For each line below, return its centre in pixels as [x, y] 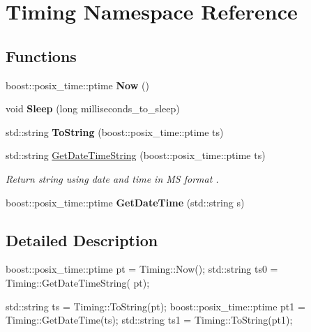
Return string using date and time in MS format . [112, 178]
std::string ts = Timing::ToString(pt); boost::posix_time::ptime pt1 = [155, 306]
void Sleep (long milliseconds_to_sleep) [93, 108]
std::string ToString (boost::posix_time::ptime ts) [115, 131]
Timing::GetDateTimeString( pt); [78, 282]
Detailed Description [82, 240]
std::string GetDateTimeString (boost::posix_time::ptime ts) [136, 155]
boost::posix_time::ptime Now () [77, 85]
